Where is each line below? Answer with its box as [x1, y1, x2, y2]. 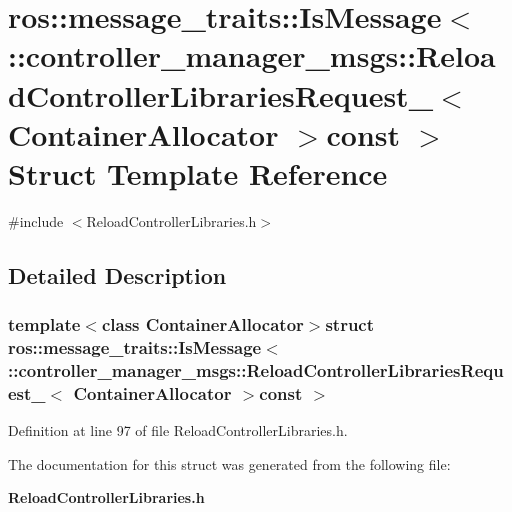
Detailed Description [8, 259, 227, 290]
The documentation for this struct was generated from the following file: [8, 453, 451, 474]
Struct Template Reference [8, 152, 388, 193]
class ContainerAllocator [101, 312, 304, 337]
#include [8, 210, 64, 231]
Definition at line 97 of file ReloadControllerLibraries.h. [8, 420, 348, 441]
